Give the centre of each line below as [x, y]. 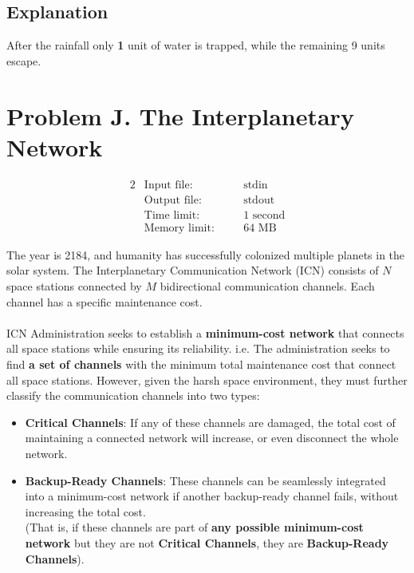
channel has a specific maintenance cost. [104, 301]
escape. [24, 60]
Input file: [168, 185]
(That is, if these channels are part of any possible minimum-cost [194, 527]
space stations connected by [74, 286]
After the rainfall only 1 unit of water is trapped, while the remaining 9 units [196, 45]
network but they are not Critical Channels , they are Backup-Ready [207, 542]
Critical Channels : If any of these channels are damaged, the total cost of [210, 422]
